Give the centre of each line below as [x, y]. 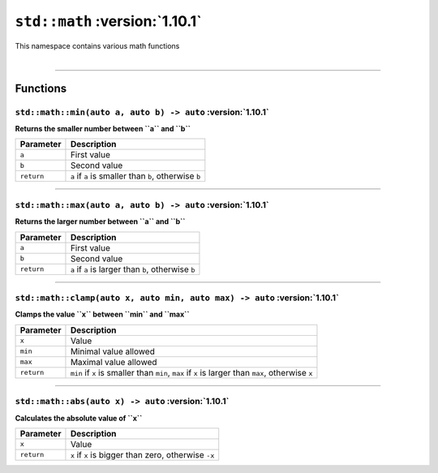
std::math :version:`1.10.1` [108, 21]
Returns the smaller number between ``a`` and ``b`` [103, 129]
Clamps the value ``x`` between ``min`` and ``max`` [102, 314]
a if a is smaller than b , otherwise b [135, 176]
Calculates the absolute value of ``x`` [79, 418]
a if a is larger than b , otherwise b [133, 269]
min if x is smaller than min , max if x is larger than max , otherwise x [191, 372]
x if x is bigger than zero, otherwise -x [142, 454]
